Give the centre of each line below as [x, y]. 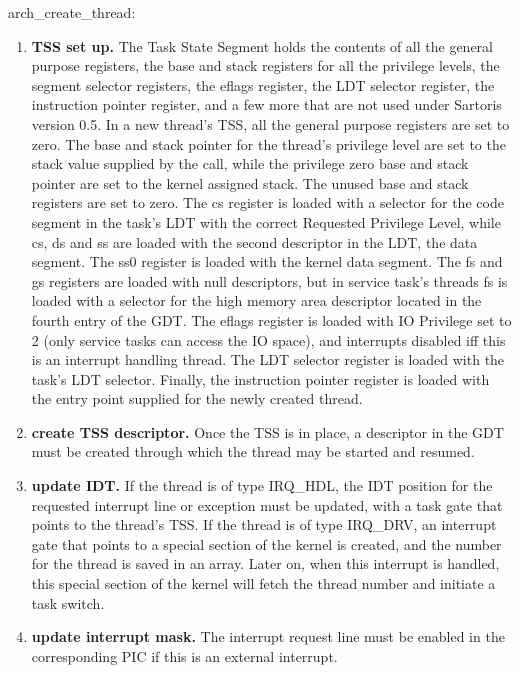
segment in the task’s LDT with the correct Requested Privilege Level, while [266, 221]
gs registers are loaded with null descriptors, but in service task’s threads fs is [269, 280]
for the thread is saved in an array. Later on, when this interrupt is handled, [265, 563]
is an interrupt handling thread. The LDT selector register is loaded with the [268, 359]
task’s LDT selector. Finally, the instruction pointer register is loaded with [260, 378]
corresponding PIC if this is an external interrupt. [184, 655]
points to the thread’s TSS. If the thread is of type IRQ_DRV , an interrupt [264, 524]
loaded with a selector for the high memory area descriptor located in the [256, 300]
